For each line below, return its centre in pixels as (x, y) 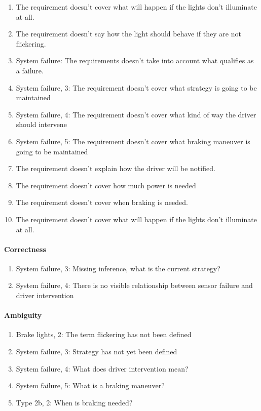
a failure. (30, 70)
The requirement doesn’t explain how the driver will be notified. (116, 168)
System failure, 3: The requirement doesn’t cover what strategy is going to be (136, 87)
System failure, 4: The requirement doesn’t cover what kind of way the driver (136, 114)
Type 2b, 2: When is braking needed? (74, 402)
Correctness (25, 249)
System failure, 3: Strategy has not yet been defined (97, 352)
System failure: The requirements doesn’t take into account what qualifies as (135, 60)
